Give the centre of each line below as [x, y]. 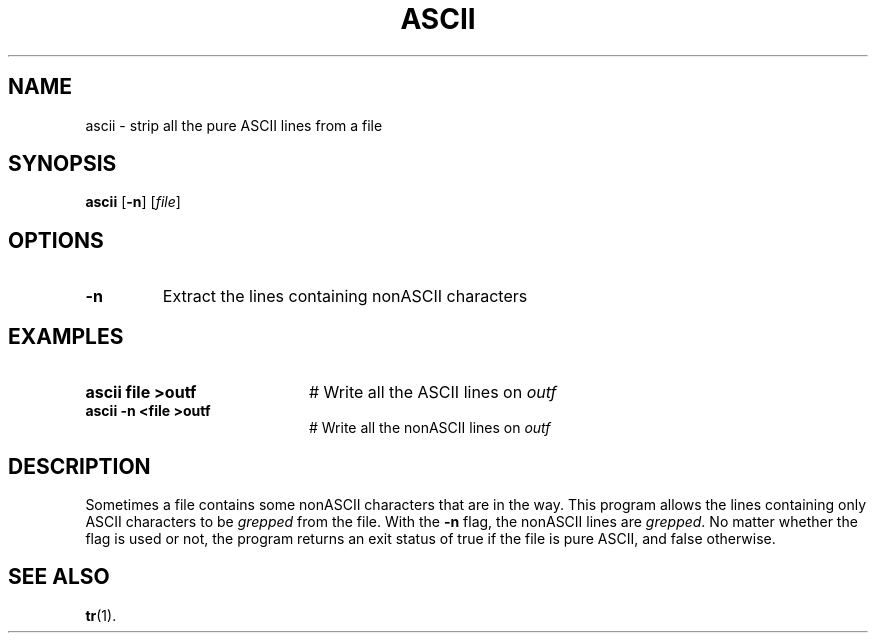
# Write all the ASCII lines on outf [432, 392]
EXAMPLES [66, 336]
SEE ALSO [59, 577]
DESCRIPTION [79, 466]
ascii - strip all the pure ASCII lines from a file [234, 125]
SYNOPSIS [62, 164]
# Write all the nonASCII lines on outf [430, 428]
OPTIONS [56, 240]
